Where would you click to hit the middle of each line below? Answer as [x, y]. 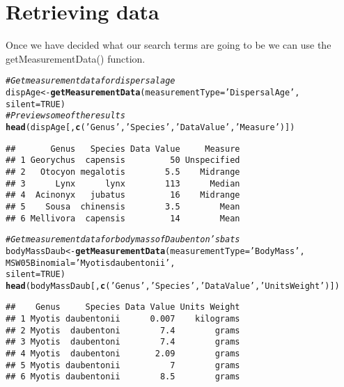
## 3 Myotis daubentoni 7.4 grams [123, 342]
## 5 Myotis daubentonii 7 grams [123, 365]
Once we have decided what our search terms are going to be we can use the [169, 45]
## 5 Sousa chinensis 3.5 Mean [123, 206]
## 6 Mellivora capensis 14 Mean [123, 218]
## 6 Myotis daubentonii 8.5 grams [123, 377]
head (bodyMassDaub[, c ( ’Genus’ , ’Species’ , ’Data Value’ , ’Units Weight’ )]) [173, 286]
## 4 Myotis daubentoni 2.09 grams [123, 354]
